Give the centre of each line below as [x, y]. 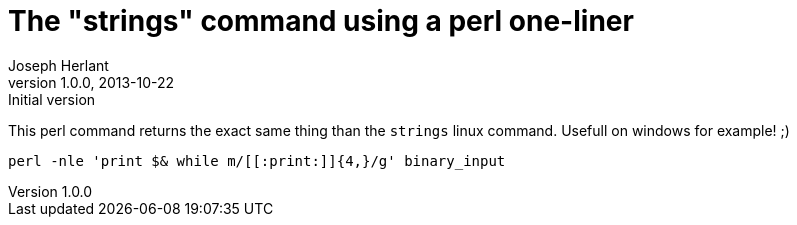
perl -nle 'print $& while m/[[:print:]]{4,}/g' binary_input [257, 160]
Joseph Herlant [58, 65]
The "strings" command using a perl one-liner [321, 21]
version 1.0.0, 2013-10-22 [91, 82]
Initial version [52, 99]
